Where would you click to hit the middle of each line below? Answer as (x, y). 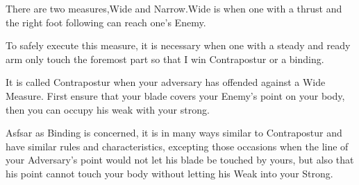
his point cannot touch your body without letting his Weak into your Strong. (169, 173)
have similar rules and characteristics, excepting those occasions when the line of (177, 146)
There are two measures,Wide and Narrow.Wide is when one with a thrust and (174, 8)
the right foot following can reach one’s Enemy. (106, 22)
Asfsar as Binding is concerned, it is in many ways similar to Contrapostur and (174, 133)
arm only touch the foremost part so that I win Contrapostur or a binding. (165, 59)
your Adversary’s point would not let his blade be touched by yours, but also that (180, 160)
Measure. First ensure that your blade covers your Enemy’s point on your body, (175, 95)
